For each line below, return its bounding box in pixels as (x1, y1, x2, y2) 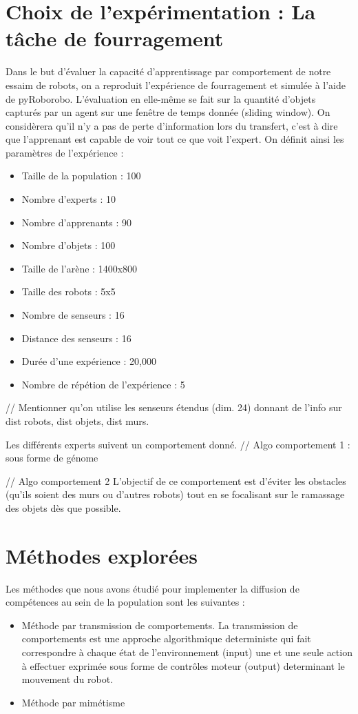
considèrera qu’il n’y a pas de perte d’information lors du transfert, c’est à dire (6, 118, 338, 132)
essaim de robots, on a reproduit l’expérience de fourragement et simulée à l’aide (6, 77, 346, 92)
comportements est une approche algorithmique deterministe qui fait (21, 631, 311, 646)
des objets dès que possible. (6, 500, 121, 515)
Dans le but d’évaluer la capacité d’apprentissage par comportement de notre (6, 64, 331, 79)
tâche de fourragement (6, 24, 224, 52)
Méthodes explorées (6, 541, 198, 569)
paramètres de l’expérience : (6, 145, 124, 159)
